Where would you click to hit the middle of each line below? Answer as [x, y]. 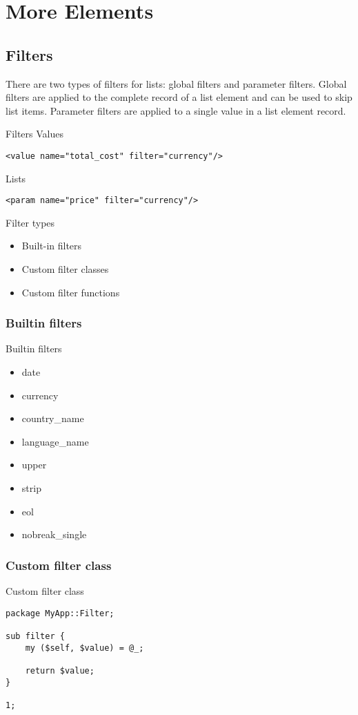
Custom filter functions [71, 292]
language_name [55, 441]
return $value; [60, 670]
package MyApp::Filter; [60, 613]
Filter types [30, 222]
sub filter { [35, 636]
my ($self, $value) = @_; [84, 648]
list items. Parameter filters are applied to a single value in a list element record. [176, 110]
